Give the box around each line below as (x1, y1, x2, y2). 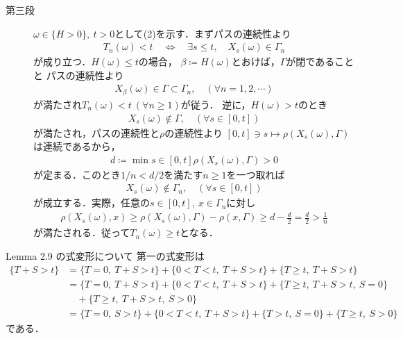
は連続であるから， (33, 139, 121, 154)
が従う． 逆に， (180, 97, 251, 111)
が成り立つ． (33, 54, 92, 69)
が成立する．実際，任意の (33, 195, 150, 210)
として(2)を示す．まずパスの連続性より (114, 26, 291, 40)
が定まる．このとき (33, 167, 121, 181)
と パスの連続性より (33, 67, 124, 82)
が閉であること (286, 54, 354, 69)
